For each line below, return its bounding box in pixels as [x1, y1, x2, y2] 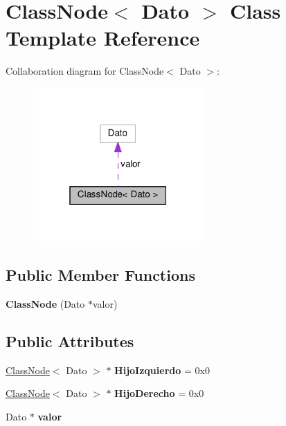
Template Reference [6, 24, 200, 52]
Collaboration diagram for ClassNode [6, 64, 164, 78]
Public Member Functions [6, 264, 195, 286]
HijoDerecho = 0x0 [114, 386, 204, 400]
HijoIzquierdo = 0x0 [114, 362, 210, 377]
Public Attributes [6, 331, 134, 352]
